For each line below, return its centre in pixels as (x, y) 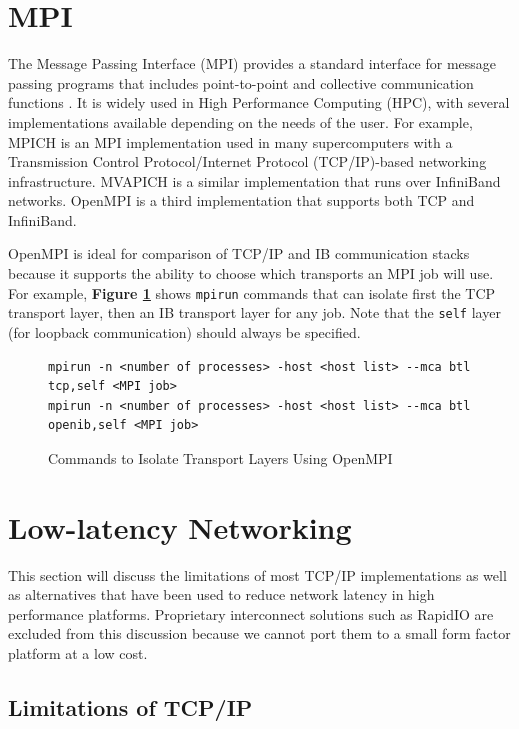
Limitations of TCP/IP (130, 707)
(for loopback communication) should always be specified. (184, 331)
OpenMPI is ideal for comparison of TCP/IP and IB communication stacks (239, 253)
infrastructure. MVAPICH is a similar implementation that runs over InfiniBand (254, 180)
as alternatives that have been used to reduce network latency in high (221, 594)
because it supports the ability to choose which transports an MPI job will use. (251, 273)
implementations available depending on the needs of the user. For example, (240, 121)
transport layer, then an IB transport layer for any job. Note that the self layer (254, 312)
